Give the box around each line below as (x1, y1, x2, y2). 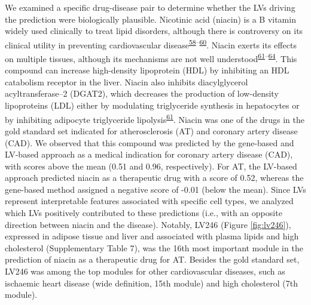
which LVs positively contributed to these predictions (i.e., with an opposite (5, 207, 282, 219)
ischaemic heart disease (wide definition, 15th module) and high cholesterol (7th (5, 276, 298, 289)
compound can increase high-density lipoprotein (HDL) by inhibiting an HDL (5, 64, 289, 76)
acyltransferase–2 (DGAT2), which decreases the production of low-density (5, 87, 279, 100)
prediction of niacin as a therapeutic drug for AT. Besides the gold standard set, (5, 253, 300, 266)
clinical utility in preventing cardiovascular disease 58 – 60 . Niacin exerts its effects (5, 36, 297, 51)
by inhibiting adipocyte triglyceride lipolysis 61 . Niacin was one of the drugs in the (5, 111, 304, 125)
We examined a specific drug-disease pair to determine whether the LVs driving (5, 1, 295, 13)
